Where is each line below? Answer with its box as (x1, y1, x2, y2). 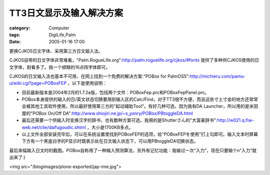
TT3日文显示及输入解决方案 (9, 7, 123, 18)
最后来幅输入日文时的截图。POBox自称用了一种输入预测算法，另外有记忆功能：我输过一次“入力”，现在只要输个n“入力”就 (9, 147, 257, 153)
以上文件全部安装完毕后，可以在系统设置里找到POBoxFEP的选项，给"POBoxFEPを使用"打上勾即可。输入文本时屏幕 (21, 131, 258, 137)
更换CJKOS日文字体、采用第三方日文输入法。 (9, 48, 103, 54)
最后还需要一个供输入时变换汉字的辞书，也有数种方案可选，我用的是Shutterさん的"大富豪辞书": (21, 117, 217, 123)
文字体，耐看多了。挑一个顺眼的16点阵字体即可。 (9, 64, 110, 70)
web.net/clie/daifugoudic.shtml (21, 124, 86, 130)
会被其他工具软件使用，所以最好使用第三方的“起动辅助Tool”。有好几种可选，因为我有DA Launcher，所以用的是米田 (21, 103, 258, 109)
